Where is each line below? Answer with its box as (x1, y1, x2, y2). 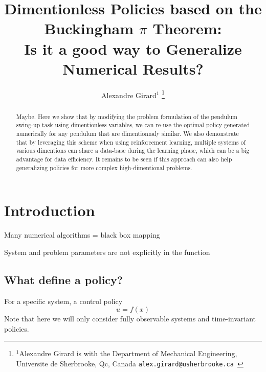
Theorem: (152, 18, 222, 39)
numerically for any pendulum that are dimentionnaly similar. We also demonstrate (16, 129, 239, 138)
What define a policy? (4, 271, 123, 287)
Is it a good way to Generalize (24, 38, 242, 59)
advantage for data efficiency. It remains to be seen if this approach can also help (16, 155, 232, 164)
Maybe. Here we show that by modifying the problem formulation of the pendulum (16, 112, 238, 121)
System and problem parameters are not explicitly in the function (4, 246, 210, 257)
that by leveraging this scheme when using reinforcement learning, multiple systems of (16, 137, 246, 146)
